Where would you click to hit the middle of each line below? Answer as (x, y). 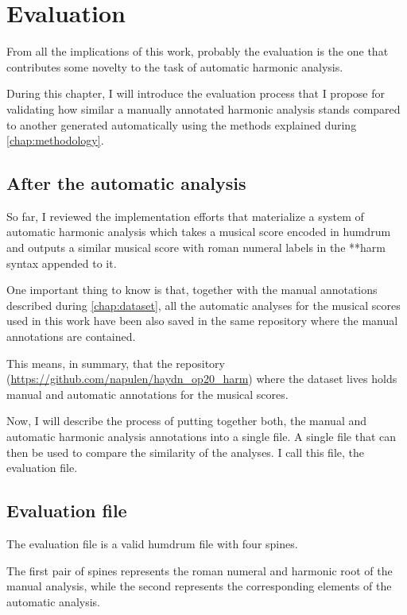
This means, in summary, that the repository (116, 363)
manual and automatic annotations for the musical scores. (147, 394)
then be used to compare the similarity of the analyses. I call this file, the (185, 452)
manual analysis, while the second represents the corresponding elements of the (199, 586)
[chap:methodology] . (55, 140)
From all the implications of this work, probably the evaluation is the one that (198, 51)
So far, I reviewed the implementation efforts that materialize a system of (185, 216)
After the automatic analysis (126, 183)
